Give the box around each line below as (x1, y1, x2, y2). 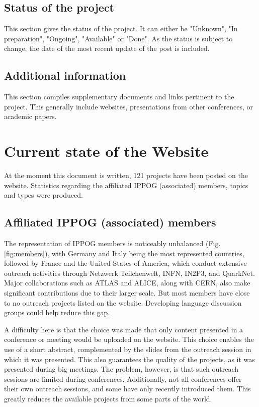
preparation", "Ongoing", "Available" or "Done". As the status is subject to (4, 33, 233, 43)
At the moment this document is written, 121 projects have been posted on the (4, 170, 248, 181)
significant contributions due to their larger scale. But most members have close (4, 287, 250, 298)
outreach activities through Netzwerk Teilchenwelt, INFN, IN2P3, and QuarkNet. (4, 267, 255, 278)
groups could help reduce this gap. (4, 307, 110, 318)
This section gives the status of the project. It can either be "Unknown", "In (4, 23, 238, 34)
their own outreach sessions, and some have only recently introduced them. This (4, 383, 251, 394)
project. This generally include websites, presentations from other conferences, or (4, 101, 253, 111)
